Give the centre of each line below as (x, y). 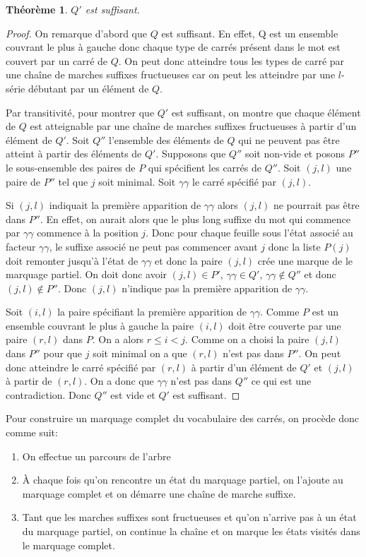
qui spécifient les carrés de (205, 167)
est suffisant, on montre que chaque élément (266, 112)
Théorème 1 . (37, 9)
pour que (63, 353)
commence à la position (88, 233)
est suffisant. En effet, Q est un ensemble (250, 33)
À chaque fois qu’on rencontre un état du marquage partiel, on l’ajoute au (183, 480)
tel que (73, 181)
